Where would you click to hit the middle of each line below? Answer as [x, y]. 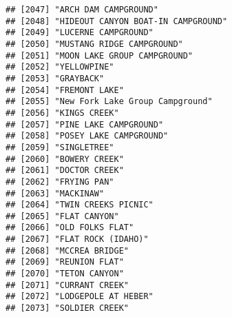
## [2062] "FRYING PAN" [60, 182]
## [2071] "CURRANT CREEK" [67, 285]
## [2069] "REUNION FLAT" [65, 262]
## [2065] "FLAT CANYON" [62, 216]
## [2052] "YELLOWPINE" [60, 67]
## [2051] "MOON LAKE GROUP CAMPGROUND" [99, 55]
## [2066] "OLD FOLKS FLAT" [70, 228]
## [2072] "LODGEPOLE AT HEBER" [80, 297]
